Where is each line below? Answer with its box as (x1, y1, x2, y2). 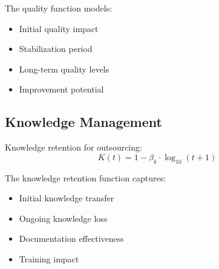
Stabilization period (19, 42, 93, 55)
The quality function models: (5, 2, 113, 14)
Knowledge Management (5, 112, 162, 131)
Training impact (19, 252, 79, 265)
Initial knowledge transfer (19, 192, 114, 204)
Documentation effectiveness (19, 232, 124, 245)
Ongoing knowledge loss (19, 212, 108, 224)
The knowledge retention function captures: (5, 171, 166, 184)
